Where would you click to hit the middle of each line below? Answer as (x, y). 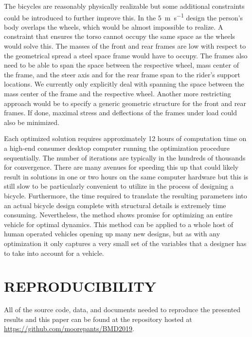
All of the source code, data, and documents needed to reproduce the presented (122, 310)
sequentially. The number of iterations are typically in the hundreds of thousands (125, 157)
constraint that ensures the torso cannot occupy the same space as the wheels (120, 36)
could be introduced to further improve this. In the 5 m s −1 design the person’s (124, 17)
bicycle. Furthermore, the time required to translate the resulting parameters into (126, 195)
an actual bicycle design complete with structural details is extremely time (115, 205)
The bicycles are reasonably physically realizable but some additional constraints (124, 6)
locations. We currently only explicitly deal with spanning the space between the (124, 84)
